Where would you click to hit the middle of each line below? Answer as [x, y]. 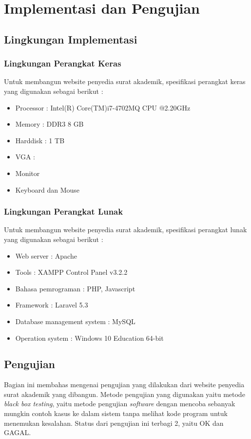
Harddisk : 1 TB [40, 140]
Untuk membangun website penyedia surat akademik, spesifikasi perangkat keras [125, 81]
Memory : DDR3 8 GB [49, 124]
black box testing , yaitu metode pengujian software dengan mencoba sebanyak [120, 404]
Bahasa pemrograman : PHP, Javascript [75, 288]
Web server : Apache [46, 255]
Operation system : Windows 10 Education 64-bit [89, 338]
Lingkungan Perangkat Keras [63, 63]
